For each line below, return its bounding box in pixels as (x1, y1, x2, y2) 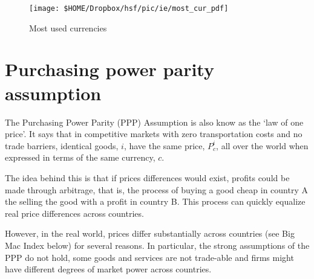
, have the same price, (123, 139, 205, 152)
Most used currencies (29, 21, 107, 34)
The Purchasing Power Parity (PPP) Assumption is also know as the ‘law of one (5, 115, 304, 128)
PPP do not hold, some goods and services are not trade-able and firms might (5, 251, 294, 263)
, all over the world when (216, 139, 309, 152)
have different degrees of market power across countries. (5, 263, 212, 275)
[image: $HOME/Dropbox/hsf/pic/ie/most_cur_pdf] (29, 4, 229, 13)
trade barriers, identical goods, (5, 139, 119, 152)
